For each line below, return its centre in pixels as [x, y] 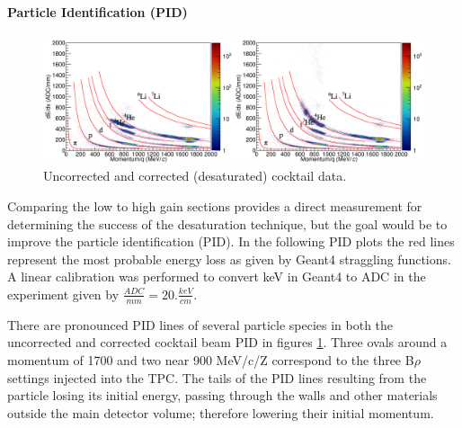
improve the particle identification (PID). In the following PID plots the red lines [231, 241]
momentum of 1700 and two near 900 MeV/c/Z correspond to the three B [211, 359]
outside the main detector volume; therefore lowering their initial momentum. [221, 412]
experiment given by [63, 294]
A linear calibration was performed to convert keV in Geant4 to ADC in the [217, 276]
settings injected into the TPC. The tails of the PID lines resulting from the [217, 377]
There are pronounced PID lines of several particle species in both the [200, 324]
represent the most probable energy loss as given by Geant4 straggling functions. [229, 259]
